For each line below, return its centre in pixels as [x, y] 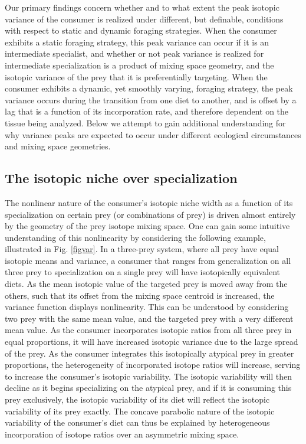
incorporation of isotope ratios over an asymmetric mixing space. [122, 434]
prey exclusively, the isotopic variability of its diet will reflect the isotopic [137, 399]
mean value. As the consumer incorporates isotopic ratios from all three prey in [148, 330]
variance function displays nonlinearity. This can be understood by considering [147, 307]
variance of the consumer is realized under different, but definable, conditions [144, 19]
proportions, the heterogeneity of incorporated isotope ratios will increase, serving [153, 365]
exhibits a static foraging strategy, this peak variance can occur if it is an [137, 42]
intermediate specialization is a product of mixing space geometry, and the [139, 65]
